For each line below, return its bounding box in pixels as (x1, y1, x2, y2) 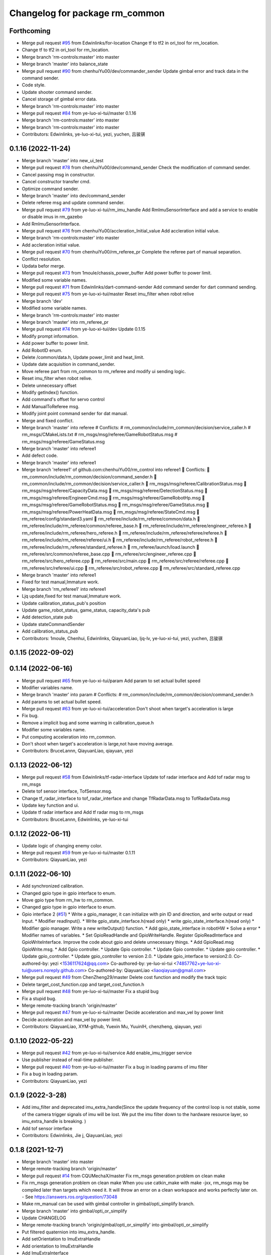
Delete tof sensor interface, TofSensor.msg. (22, 788, 112, 794)
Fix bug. (22, 713, 39, 719)
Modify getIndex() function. (22, 389, 79, 395)
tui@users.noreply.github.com (22, 967, 84, 973)
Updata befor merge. (22, 263, 65, 269)
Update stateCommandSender (22, 621, 85, 627)
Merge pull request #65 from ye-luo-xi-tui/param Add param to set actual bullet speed (22, 678, 201, 684)
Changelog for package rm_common (9, 8, 165, 19)
